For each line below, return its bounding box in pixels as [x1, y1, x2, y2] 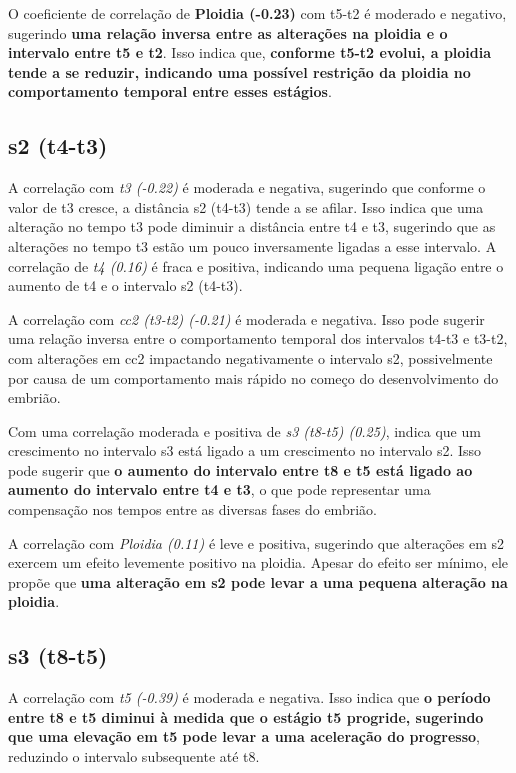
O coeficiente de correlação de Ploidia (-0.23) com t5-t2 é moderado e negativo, [8, 3, 507, 23]
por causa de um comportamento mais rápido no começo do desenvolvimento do [8, 367, 499, 388]
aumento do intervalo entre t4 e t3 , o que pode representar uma [8, 479, 431, 500]
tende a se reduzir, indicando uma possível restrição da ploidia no [8, 61, 471, 82]
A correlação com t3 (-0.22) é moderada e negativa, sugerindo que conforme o [8, 177, 486, 198]
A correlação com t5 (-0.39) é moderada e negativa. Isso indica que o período [8, 687, 491, 708]
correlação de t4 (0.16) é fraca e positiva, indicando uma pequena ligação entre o [8, 255, 504, 276]
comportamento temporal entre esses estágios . [8, 81, 332, 102]
